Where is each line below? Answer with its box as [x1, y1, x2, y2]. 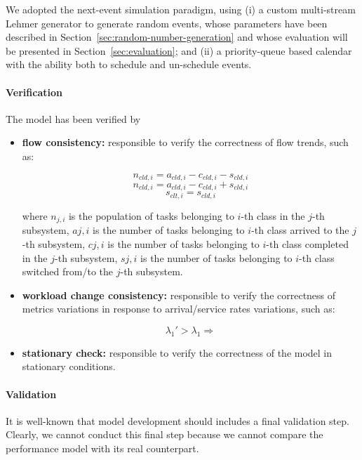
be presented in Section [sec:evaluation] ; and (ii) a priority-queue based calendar [6, 43, 352, 58]
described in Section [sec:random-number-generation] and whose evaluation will [6, 29, 348, 44]
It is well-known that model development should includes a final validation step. [6, 413, 349, 428]
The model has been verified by [6, 111, 141, 126]
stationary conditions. [22, 359, 116, 374]
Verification [6, 84, 62, 99]
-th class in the [241, 208, 305, 223]
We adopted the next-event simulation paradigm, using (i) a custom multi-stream [6, 2, 356, 16]
